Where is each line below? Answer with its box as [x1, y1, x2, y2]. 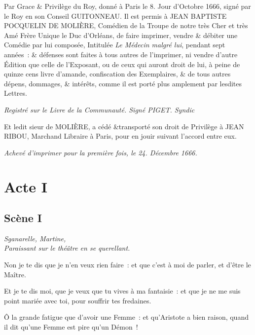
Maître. [4, 269, 26, 279]
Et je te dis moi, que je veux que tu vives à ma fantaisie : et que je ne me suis [4, 286, 241, 296]
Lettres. [4, 88, 27, 98]
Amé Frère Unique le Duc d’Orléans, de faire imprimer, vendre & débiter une [4, 30, 238, 40]
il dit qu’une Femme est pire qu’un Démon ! [4, 322, 138, 332]
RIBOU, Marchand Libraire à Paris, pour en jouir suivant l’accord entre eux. [4, 131, 237, 141]
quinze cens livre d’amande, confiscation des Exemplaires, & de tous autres [4, 69, 231, 79]
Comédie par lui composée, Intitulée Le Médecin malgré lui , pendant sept [4, 39, 225, 50]
